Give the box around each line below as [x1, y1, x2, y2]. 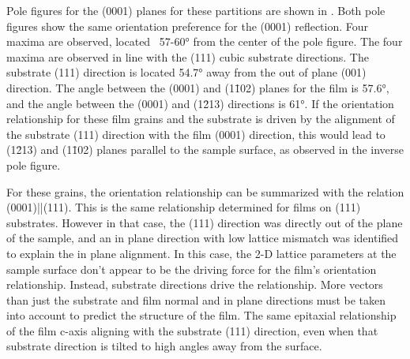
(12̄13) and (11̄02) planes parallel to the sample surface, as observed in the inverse [6, 141, 404, 158]
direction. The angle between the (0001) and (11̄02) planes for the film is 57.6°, [6, 79, 389, 95]
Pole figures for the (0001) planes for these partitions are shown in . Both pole [6, 2, 386, 18]
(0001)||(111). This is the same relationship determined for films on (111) [6, 199, 361, 215]
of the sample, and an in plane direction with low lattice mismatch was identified [6, 230, 399, 246]
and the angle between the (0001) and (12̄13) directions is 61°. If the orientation [6, 95, 394, 111]
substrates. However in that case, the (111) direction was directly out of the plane [6, 214, 403, 230]
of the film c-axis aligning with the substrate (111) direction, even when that [6, 322, 378, 338]
